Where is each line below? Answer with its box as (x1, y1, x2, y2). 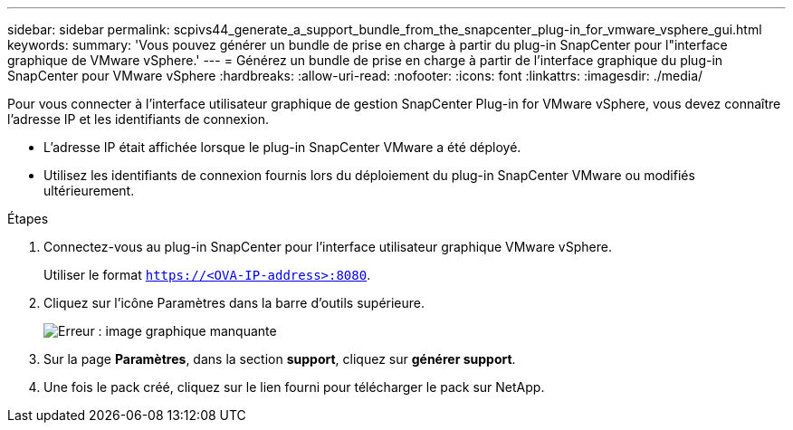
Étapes (7, 211, 49, 226)
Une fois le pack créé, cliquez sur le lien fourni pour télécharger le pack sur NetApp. (43, 379, 545, 395)
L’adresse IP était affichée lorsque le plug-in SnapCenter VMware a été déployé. (43, 139, 521, 155)
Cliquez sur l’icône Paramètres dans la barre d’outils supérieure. (43, 295, 425, 311)
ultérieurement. (43, 183, 135, 198)
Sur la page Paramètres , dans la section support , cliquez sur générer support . (43, 351, 516, 367)
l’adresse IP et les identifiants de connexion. (7, 111, 269, 127)
